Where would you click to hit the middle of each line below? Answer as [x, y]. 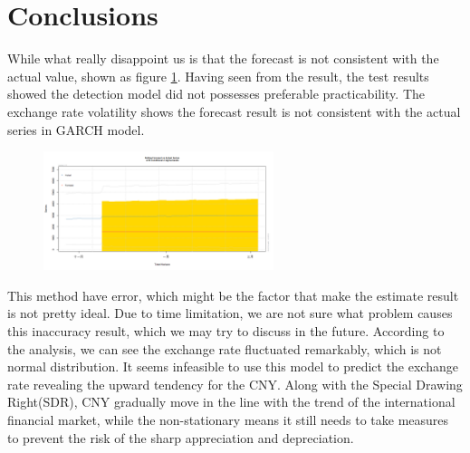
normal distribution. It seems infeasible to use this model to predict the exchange [233, 366]
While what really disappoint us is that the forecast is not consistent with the [223, 58]
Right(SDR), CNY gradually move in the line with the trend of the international [231, 402]
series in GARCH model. [76, 129]
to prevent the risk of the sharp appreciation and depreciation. [181, 437]
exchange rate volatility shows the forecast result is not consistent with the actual [234, 111]
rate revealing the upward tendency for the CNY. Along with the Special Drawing [235, 384]
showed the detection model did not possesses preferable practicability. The [216, 94]
